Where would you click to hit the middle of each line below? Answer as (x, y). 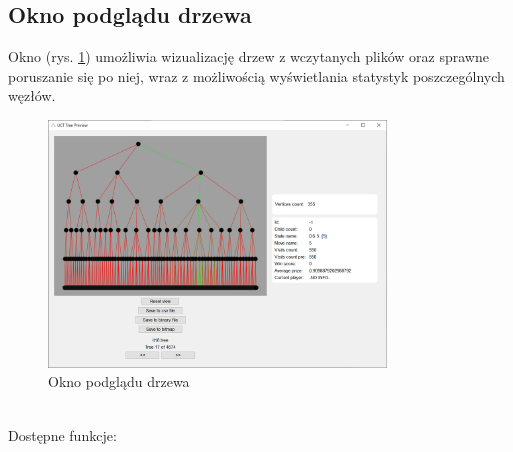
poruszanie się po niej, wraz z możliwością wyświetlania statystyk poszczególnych (256, 75)
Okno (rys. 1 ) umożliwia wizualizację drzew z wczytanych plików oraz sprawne (248, 56)
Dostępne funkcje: (62, 434)
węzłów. (32, 95)
